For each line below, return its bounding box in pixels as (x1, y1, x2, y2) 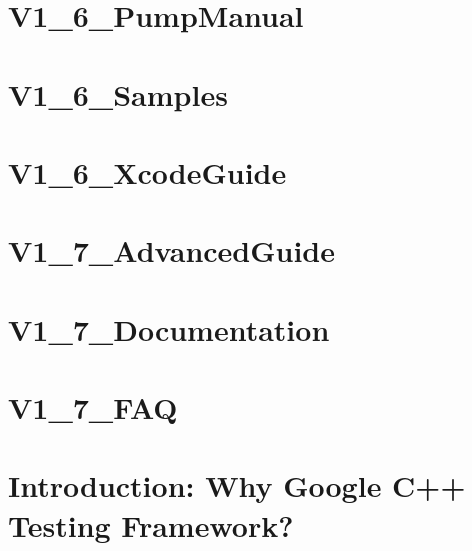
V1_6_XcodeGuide (8, 151, 287, 192)
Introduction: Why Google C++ (8, 465, 466, 506)
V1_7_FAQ (8, 387, 178, 428)
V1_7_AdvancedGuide (8, 230, 336, 271)
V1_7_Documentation (8, 308, 330, 349)
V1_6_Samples (8, 73, 228, 114)
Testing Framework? (8, 504, 294, 545)
